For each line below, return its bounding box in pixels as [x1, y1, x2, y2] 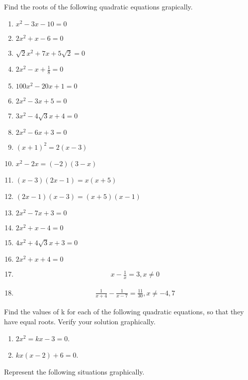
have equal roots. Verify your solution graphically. [4, 316, 156, 327]
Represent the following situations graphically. [4, 366, 145, 377]
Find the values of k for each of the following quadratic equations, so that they [4, 306, 244, 317]
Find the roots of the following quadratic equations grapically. [4, 1, 193, 11]
